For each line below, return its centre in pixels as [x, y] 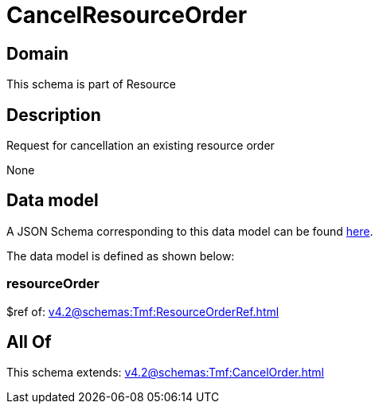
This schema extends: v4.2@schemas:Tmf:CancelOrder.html [165, 373]
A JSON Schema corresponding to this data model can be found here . [190, 231]
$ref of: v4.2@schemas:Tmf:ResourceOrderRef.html [143, 311]
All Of [29, 342]
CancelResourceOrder [127, 15]
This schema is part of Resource [91, 84]
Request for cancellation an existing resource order [141, 146]
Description [54, 115]
